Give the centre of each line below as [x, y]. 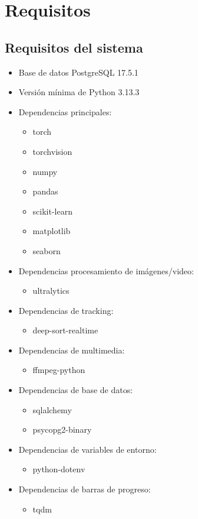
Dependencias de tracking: [66, 310]
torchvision [52, 151]
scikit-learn [52, 211]
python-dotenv [59, 469]
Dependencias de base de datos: [76, 390]
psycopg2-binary [62, 429]
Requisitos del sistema [74, 47]
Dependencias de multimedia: [72, 350]
